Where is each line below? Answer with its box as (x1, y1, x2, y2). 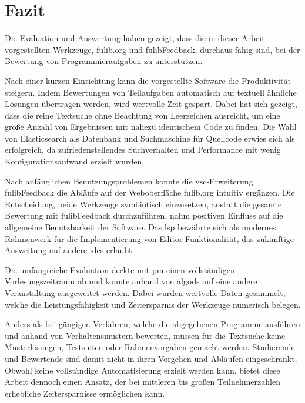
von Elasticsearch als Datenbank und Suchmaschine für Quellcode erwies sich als (5, 132, 295, 144)
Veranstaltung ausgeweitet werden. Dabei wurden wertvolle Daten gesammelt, (5, 287, 286, 298)
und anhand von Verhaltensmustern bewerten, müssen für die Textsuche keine (5, 329, 286, 341)
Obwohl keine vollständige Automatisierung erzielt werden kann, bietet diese (5, 364, 280, 376)
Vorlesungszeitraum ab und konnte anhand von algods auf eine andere (5, 275, 257, 287)
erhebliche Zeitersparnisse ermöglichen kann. (5, 387, 165, 399)
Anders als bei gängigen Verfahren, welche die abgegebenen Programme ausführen (5, 318, 300, 330)
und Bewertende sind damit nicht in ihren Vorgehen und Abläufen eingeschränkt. (5, 352, 297, 364)
